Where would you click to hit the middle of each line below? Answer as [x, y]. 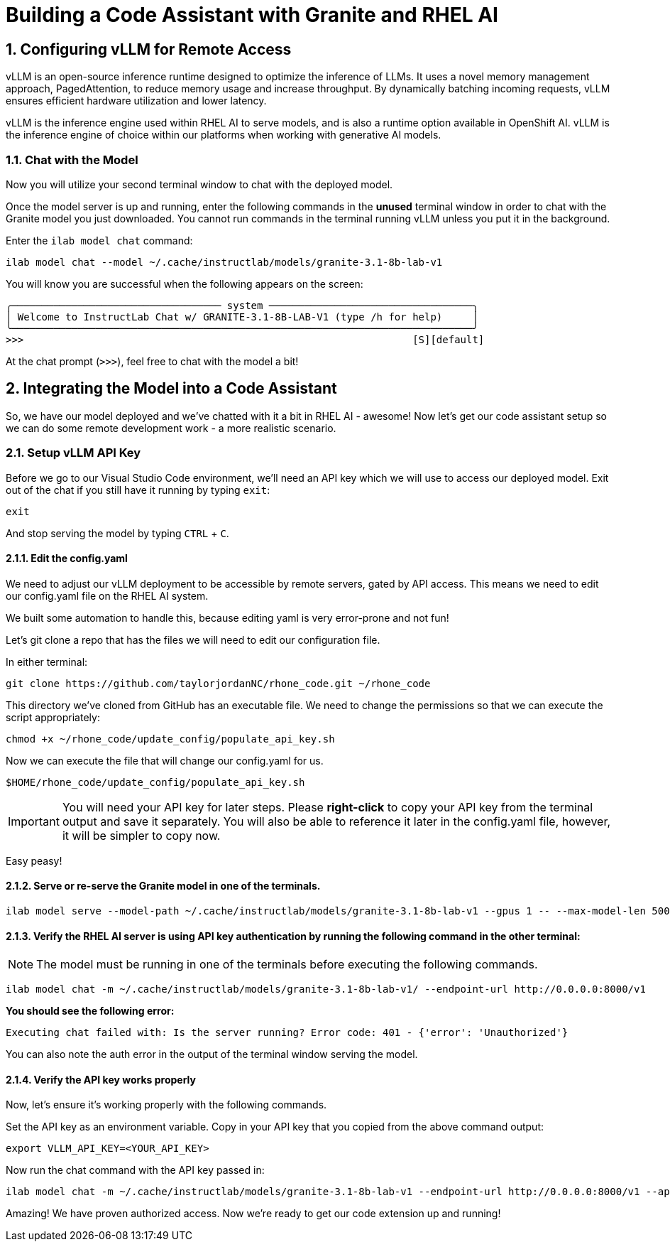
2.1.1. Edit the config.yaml [67, 558]
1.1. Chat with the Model [72, 160]
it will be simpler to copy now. [141, 835]
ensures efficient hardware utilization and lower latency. [136, 101]
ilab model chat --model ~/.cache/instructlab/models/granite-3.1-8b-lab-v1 [224, 262]
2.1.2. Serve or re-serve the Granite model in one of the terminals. [163, 886]
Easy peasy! [34, 860]
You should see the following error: [90, 1011]
